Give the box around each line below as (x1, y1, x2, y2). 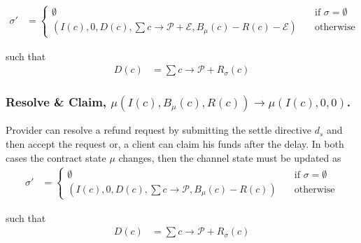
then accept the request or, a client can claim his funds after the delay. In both (6, 137, 344, 151)
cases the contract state (6, 150, 106, 165)
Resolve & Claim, (6, 93, 107, 111)
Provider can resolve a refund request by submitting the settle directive (6, 123, 312, 137)
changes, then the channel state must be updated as (118, 150, 341, 165)
